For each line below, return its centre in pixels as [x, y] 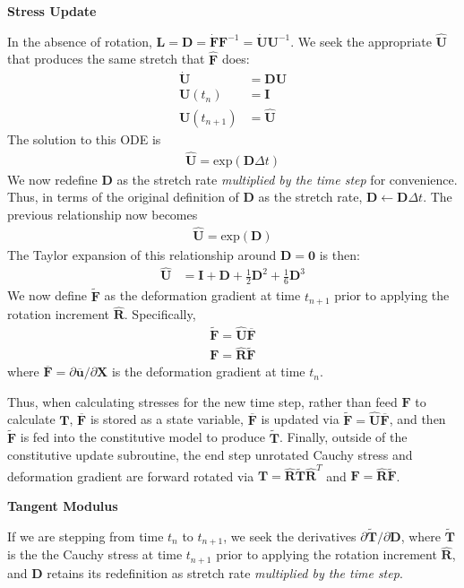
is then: [339, 254]
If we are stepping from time [86, 536]
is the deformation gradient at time [208, 372]
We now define [47, 295]
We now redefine [52, 179]
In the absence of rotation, [80, 41]
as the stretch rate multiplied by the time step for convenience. [287, 179]
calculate [31, 419]
